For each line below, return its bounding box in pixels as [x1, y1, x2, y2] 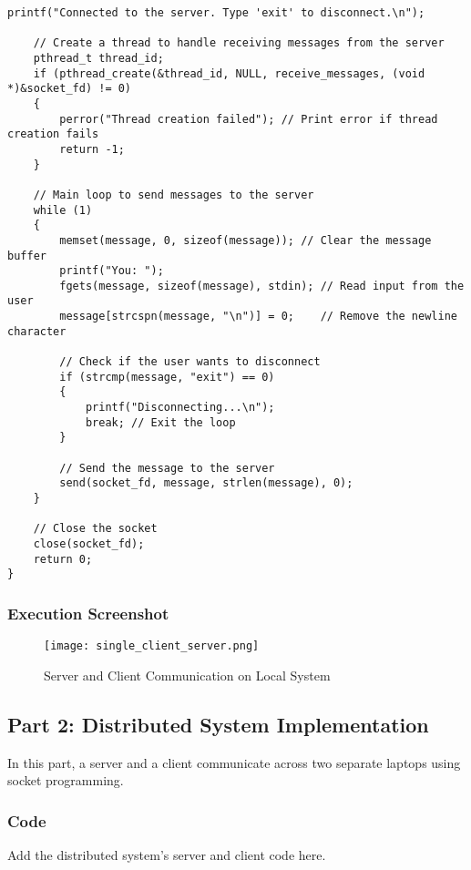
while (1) [33, 203, 93, 217]
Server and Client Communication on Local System [44, 665, 331, 684]
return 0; [33, 552, 93, 566]
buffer [7, 249, 46, 262]
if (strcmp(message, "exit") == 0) [59, 370, 275, 384]
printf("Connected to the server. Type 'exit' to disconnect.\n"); [7, 6, 425, 19]
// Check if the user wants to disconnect [59, 355, 321, 369]
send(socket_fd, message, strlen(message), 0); [59, 476, 353, 490]
